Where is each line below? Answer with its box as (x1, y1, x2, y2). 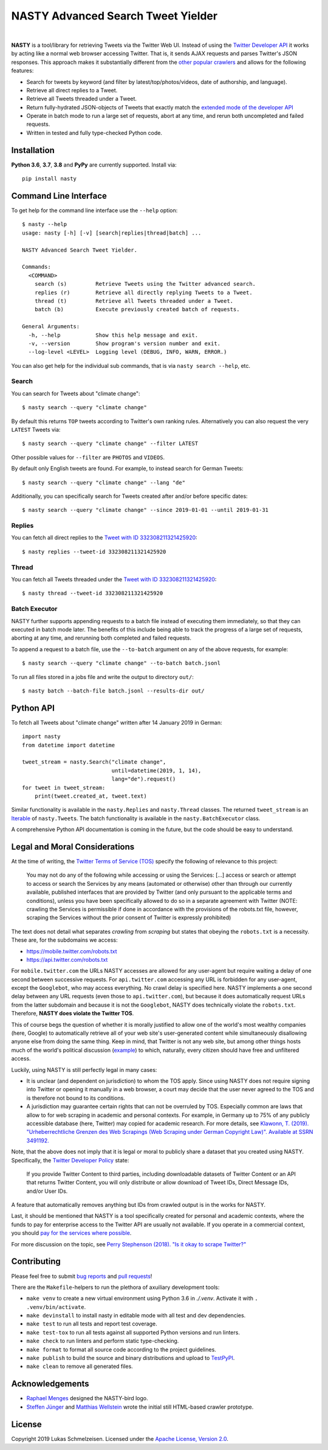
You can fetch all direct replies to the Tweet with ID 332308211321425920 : (11, 534, 197, 541)
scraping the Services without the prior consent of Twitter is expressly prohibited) (26, 914, 231, 921)
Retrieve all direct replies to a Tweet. (26, 86, 118, 94)
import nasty (22, 733, 61, 740)
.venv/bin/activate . (26, 1303, 86, 1310)
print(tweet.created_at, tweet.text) (34, 792, 147, 799)
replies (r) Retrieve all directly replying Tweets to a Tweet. (34, 289, 253, 296)
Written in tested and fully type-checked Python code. (26, 129, 162, 136)
